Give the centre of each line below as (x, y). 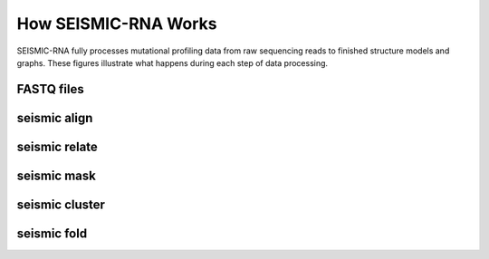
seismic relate (58, 146)
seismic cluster (61, 204)
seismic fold (52, 233)
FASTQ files (51, 89)
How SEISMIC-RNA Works (117, 24)
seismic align (55, 118)
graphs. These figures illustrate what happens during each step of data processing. (173, 62)
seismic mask (57, 175)
